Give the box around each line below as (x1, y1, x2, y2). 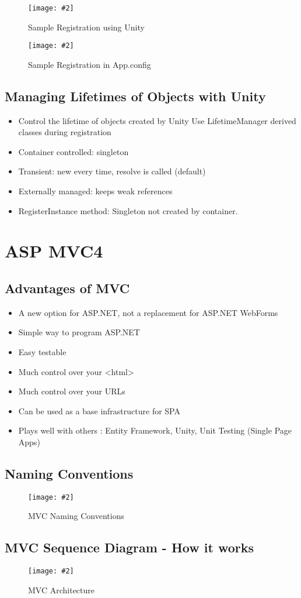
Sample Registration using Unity (28, 20, 145, 33)
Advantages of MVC (5, 279, 130, 297)
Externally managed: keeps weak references (18, 185, 173, 197)
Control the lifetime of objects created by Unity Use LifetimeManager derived (18, 114, 296, 126)
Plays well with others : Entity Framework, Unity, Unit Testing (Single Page (18, 424, 292, 437)
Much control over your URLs (18, 385, 125, 397)
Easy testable (18, 346, 66, 358)
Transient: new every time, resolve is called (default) (18, 165, 206, 177)
